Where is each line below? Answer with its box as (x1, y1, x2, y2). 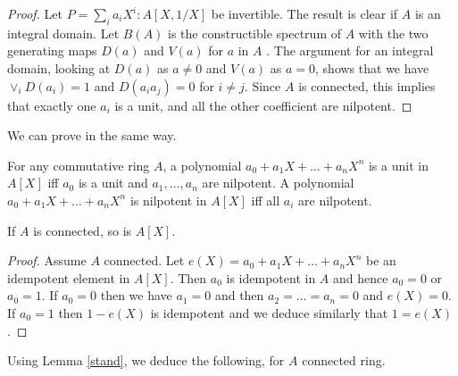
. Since (244, 76, 281, 95)
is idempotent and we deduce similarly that (150, 303, 388, 322)
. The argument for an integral (266, 41, 434, 60)
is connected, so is (33, 221, 132, 239)
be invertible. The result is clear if (211, 4, 398, 22)
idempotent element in (7, 268, 130, 287)
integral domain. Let (7, 23, 120, 42)
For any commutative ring (7, 155, 150, 174)
